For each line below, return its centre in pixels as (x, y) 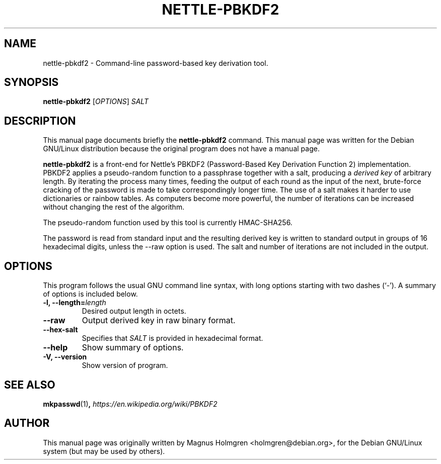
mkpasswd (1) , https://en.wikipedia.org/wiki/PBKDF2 (130, 404)
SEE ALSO (30, 385)
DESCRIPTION (40, 121)
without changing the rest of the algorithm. (114, 207)
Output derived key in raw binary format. (159, 320)
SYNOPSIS (31, 82)
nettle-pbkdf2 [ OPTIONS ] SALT (96, 102)
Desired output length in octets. (134, 311)
